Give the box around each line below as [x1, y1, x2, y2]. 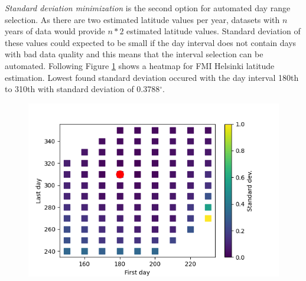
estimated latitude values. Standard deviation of [126, 25, 301, 37]
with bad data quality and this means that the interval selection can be [5, 48, 263, 60]
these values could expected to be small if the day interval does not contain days [5, 36, 297, 48]
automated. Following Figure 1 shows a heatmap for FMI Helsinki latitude [5, 59, 275, 71]
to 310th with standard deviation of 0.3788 [5, 83, 160, 95]
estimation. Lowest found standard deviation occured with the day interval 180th [5, 71, 299, 83]
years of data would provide [5, 25, 105, 37]
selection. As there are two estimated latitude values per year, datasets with [5, 13, 280, 25]
